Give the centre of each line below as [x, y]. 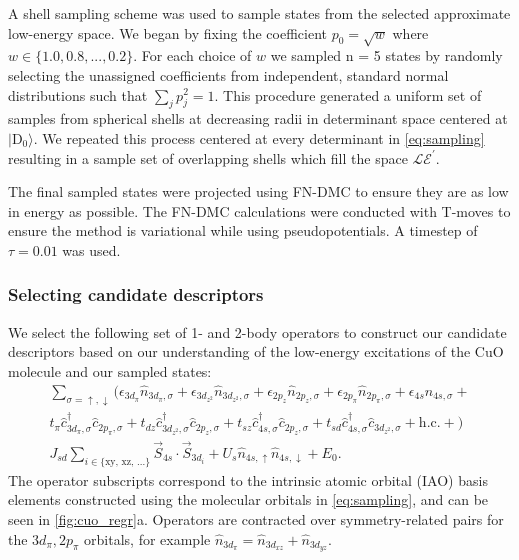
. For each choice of [192, 55]
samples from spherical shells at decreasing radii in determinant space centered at [258, 118]
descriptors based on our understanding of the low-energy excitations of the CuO [256, 351]
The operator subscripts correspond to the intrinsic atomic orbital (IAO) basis [248, 479]
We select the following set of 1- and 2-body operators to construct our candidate [257, 331]
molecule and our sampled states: [110, 370]
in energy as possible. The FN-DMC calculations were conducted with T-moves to [259, 210]
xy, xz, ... [125, 461]
